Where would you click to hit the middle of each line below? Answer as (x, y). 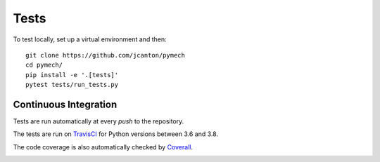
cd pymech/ (44, 65)
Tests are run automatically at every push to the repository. (99, 121)
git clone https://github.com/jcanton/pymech (106, 55)
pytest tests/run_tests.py (72, 85)
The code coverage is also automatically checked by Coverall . (103, 147)
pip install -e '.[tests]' (72, 75)
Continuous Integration (65, 104)
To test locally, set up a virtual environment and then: (90, 39)
